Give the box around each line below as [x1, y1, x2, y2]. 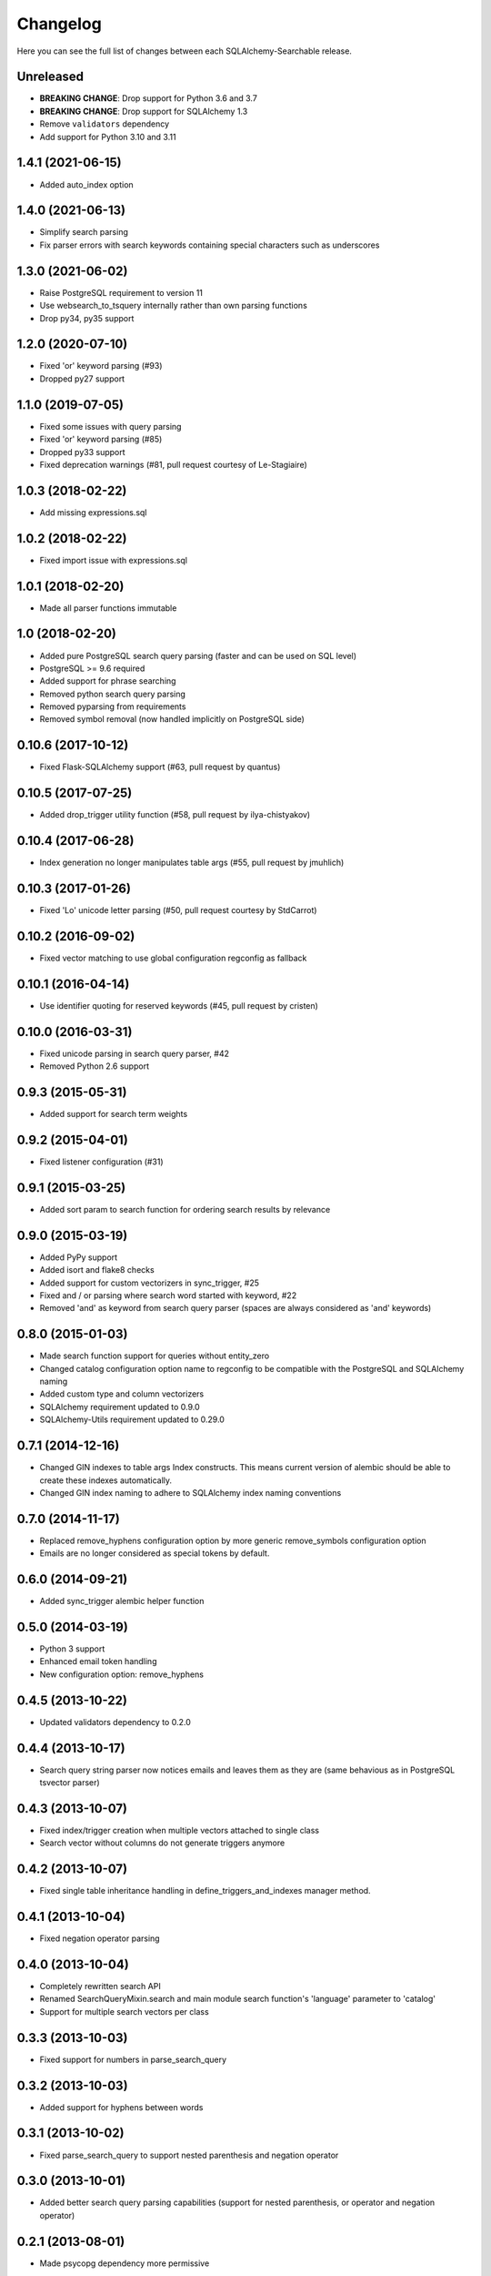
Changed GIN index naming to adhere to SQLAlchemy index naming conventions [39, 1487, 342, 1498]
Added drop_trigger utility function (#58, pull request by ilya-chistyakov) [39, 809, 311, 820]
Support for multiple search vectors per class [39, 2006, 209, 2017]
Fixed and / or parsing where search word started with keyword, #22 [39, 1290, 297, 1301]
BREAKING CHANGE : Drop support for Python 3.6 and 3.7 [39, 93, 258, 104]
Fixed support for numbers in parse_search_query [39, 2054, 227, 2065]
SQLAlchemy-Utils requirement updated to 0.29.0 [39, 1414, 225, 1425]
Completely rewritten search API [39, 1981, 161, 1992]
